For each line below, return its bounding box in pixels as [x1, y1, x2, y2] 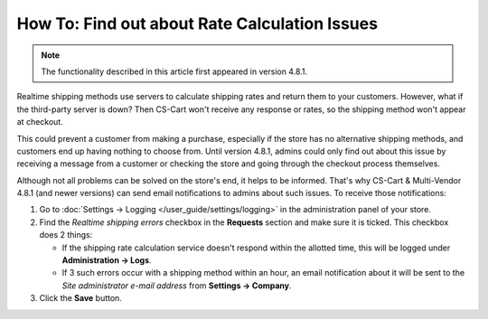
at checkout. [16, 117, 63, 127]
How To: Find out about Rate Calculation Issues [16, 14, 379, 33]
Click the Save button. [39, 293, 122, 304]
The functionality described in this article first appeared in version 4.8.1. [41, 66, 308, 77]
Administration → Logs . [61, 255, 153, 266]
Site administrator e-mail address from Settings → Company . [61, 280, 293, 291]
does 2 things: [39, 230, 93, 240]
